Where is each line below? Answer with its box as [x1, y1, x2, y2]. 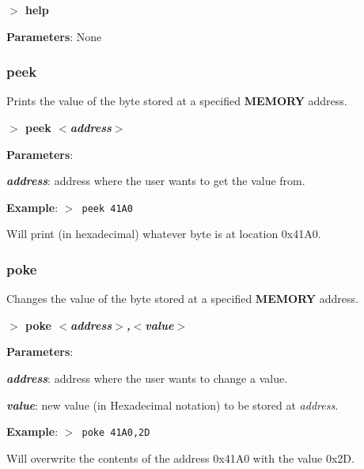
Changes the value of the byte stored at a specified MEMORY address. [6, 290, 358, 307]
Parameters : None [6, 28, 102, 44]
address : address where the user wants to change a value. [6, 370, 288, 387]
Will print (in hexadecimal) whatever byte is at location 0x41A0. [6, 225, 321, 242]
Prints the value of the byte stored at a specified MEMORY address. [6, 93, 347, 109]
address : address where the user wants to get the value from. [6, 172, 305, 189]
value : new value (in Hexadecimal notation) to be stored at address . [6, 396, 339, 413]
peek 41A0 [82, 202, 133, 214]
